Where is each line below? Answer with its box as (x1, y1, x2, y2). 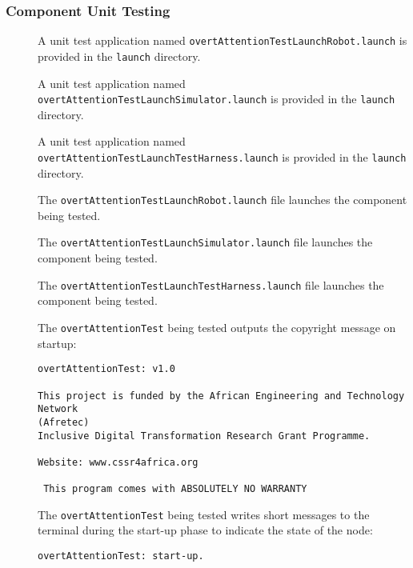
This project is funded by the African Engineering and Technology (38, 390, 405, 402)
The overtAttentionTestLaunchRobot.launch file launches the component (38, 191, 407, 208)
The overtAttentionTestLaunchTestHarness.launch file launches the (38, 276, 384, 293)
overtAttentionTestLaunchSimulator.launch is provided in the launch (38, 90, 395, 107)
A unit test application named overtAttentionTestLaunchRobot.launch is (38, 32, 407, 49)
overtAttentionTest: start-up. (38, 550, 204, 562)
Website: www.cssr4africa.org (38, 456, 198, 468)
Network (38, 403, 78, 415)
